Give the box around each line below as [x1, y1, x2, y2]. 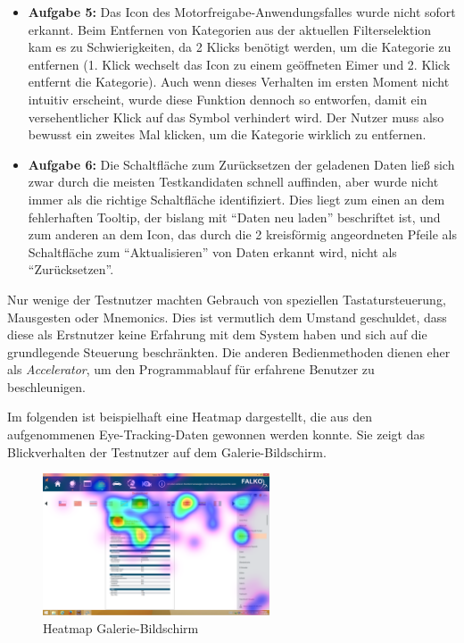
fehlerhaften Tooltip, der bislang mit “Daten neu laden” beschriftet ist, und [28, 207, 441, 226]
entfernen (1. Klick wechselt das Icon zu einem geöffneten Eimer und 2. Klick [28, 54, 451, 73]
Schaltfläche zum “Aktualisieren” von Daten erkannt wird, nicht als [28, 242, 397, 261]
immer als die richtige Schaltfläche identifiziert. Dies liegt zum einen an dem [28, 189, 445, 208]
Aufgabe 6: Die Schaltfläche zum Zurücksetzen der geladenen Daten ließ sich [28, 154, 455, 173]
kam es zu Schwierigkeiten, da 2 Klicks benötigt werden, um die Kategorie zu [28, 38, 452, 56]
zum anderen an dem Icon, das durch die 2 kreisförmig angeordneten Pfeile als [28, 225, 457, 244]
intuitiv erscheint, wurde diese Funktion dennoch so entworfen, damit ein [28, 89, 427, 108]
